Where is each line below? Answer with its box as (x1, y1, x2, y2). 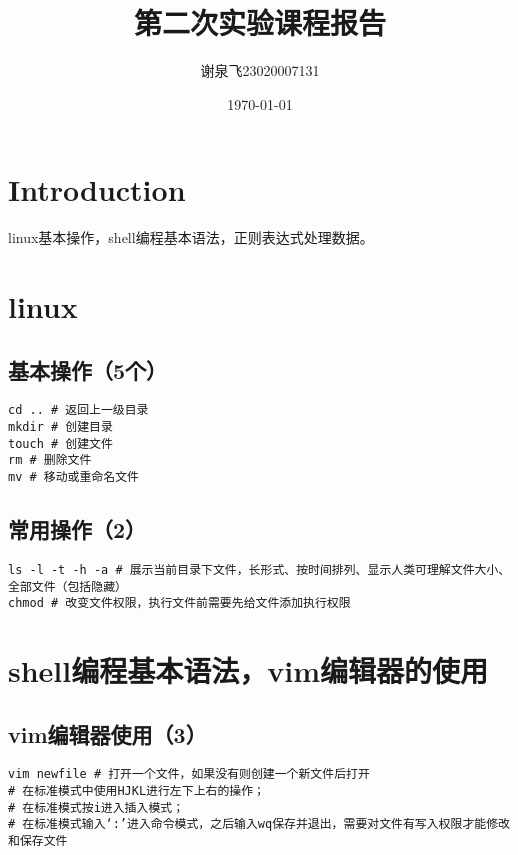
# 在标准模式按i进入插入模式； (8, 800, 185, 815)
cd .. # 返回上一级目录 (8, 403, 149, 418)
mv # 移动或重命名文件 (8, 470, 139, 485)
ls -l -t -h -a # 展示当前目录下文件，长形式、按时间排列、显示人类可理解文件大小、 (8, 562, 511, 577)
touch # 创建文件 (8, 436, 113, 451)
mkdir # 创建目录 (8, 420, 113, 435)
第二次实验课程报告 (133, 2, 386, 43)
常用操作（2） (8, 514, 147, 545)
